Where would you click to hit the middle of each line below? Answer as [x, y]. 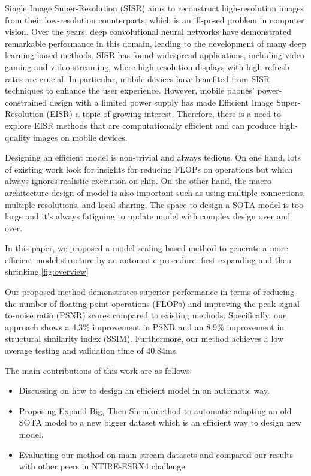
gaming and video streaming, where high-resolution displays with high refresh [147, 66]
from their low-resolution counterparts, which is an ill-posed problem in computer [155, 19]
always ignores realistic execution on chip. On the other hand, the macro [138, 181]
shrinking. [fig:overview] [47, 271]
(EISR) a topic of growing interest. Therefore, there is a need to [164, 114]
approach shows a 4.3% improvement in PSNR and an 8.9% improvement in [145, 326]
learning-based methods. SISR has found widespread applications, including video [155, 55]
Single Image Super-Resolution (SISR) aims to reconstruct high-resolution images [155, 8]
